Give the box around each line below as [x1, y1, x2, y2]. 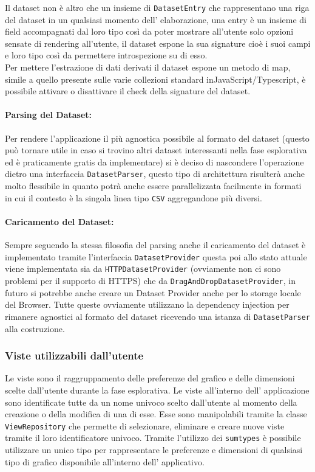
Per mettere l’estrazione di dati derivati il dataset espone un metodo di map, [5, 61, 291, 74]
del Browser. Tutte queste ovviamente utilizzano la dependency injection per [5, 298, 290, 311]
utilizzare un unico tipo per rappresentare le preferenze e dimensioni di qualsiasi [5, 443, 303, 456]
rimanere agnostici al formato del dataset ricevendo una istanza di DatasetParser [5, 310, 310, 322]
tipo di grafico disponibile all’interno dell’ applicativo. [5, 455, 205, 468]
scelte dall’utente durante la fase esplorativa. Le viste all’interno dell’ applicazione [5, 383, 310, 396]
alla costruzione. [5, 322, 65, 335]
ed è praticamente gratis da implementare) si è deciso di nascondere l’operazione [5, 155, 304, 168]
